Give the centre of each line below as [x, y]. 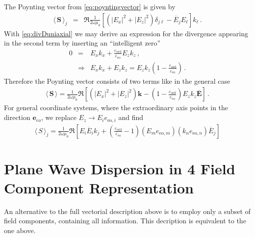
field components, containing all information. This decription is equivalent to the [125, 221]
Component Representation [99, 187]
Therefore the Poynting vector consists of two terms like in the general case [117, 81]
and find [131, 117]
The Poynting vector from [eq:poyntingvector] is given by [90, 6]
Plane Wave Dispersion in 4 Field [120, 168]
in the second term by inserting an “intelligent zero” [82, 43]
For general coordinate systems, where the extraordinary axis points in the [116, 107]
